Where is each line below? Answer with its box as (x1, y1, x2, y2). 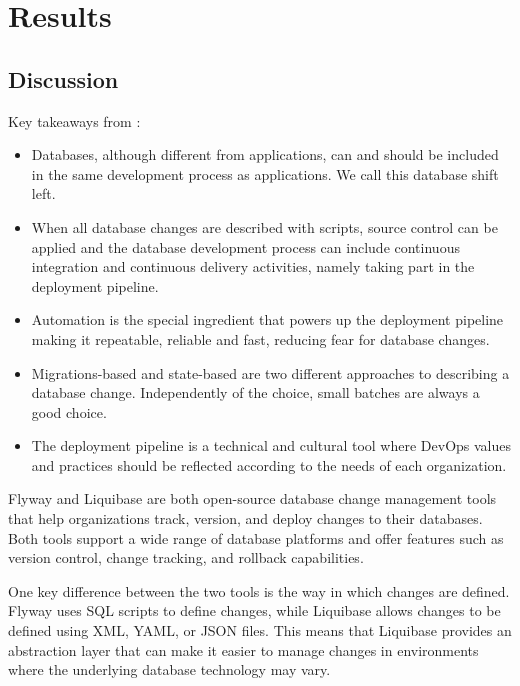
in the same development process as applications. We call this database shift (31, 163, 499, 184)
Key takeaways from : (8, 110, 141, 131)
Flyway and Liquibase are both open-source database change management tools (8, 488, 497, 509)
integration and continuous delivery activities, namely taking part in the (31, 256, 475, 277)
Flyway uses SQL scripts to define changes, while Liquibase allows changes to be (8, 600, 501, 621)
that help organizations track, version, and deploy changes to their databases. (8, 508, 483, 529)
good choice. (31, 401, 107, 422)
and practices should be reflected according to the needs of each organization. (31, 454, 507, 475)
